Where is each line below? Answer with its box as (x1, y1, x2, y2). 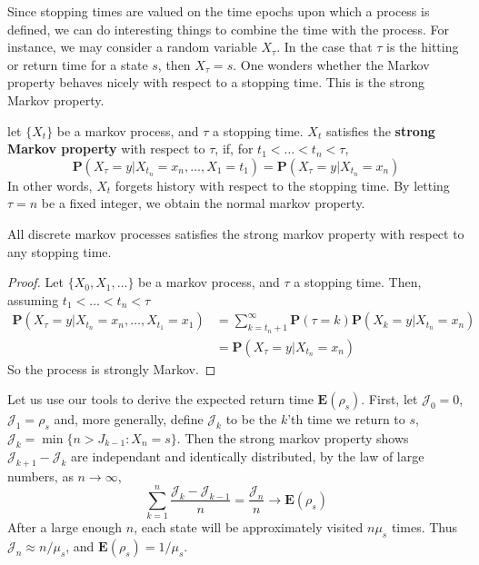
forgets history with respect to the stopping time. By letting (115, 175, 450, 194)
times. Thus (391, 518, 457, 537)
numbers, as (7, 466, 74, 485)
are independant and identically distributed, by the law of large (71, 446, 424, 465)
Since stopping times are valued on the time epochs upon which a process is (7, 2, 430, 20)
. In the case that (276, 37, 373, 56)
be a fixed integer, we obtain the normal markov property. (41, 193, 365, 213)
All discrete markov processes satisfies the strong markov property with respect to (7, 223, 464, 243)
